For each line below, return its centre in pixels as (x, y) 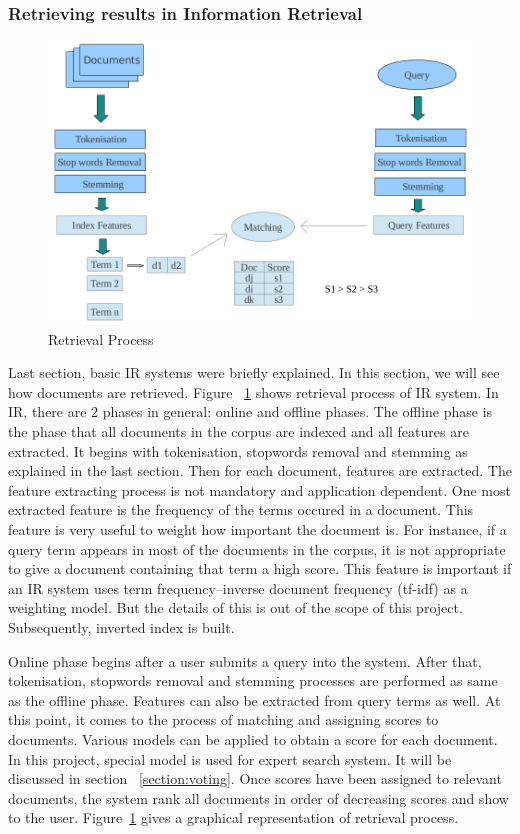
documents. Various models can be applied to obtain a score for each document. (253, 738)
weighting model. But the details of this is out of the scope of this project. (235, 607)
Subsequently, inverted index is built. (121, 627)
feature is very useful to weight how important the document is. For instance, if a (257, 529)
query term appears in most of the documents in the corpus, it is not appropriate (257, 548)
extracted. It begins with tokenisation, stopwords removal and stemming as (238, 450)
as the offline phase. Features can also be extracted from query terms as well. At (254, 699)
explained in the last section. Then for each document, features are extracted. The (260, 470)
